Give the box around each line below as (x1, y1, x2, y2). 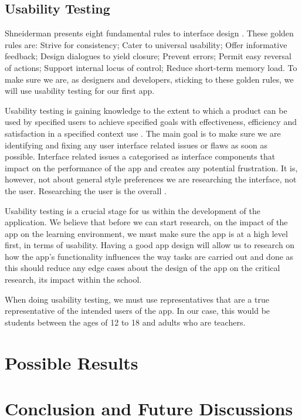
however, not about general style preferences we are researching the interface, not (5, 173, 297, 185)
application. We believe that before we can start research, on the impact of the (5, 216, 288, 228)
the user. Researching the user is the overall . (5, 184, 167, 197)
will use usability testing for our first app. (5, 84, 155, 97)
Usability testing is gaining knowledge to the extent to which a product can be (5, 104, 287, 116)
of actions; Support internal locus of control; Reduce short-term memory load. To (5, 61, 297, 73)
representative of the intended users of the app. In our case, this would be (5, 304, 270, 317)
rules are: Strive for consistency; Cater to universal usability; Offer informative (5, 38, 287, 50)
